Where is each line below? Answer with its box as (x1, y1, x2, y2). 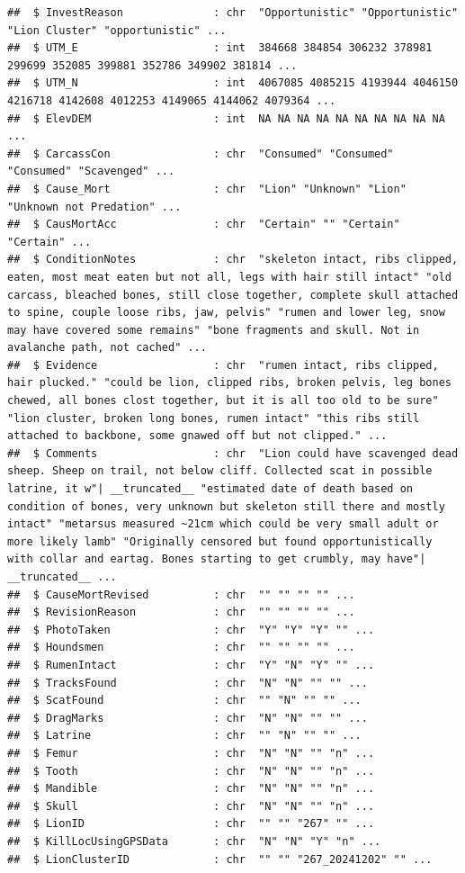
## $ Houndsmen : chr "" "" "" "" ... (7, 641, 355, 654)
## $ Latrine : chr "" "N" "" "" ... (7, 729, 362, 742)
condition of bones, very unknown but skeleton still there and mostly (7, 499, 445, 513)
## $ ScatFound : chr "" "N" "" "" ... (7, 694, 362, 707)
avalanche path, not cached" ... (7, 341, 207, 355)
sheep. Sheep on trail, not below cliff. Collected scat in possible (7, 464, 433, 478)
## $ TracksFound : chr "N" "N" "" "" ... (7, 676, 368, 689)
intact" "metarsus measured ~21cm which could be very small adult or (7, 517, 439, 531)
